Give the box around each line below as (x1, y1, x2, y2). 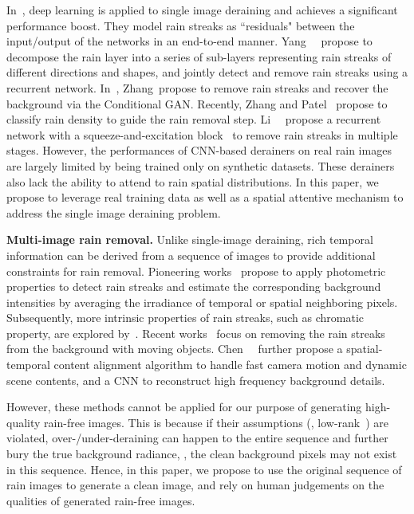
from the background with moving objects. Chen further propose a (6, 340, 343, 357)
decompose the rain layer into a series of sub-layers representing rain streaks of (6, 48, 392, 65)
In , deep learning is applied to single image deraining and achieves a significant (6, 2, 398, 18)
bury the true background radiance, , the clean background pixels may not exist (6, 445, 397, 462)
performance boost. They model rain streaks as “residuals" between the (6, 17, 355, 33)
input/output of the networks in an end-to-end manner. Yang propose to (6, 33, 373, 49)
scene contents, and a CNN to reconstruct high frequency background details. (6, 371, 385, 388)
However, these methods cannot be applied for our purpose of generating (6, 398, 362, 415)
